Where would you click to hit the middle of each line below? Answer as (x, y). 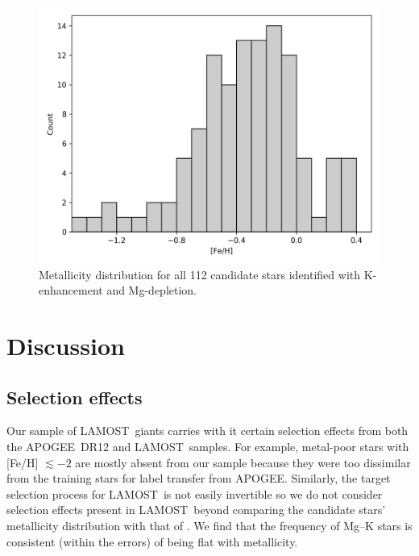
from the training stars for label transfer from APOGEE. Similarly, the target (199, 478)
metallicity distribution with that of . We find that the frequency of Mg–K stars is (209, 525)
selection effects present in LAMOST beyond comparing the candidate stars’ (196, 510)
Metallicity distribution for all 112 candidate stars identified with (200, 274)
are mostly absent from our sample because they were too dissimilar (243, 462)
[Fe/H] (23, 462)
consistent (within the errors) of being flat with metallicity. (152, 541)
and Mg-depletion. (152, 290)
